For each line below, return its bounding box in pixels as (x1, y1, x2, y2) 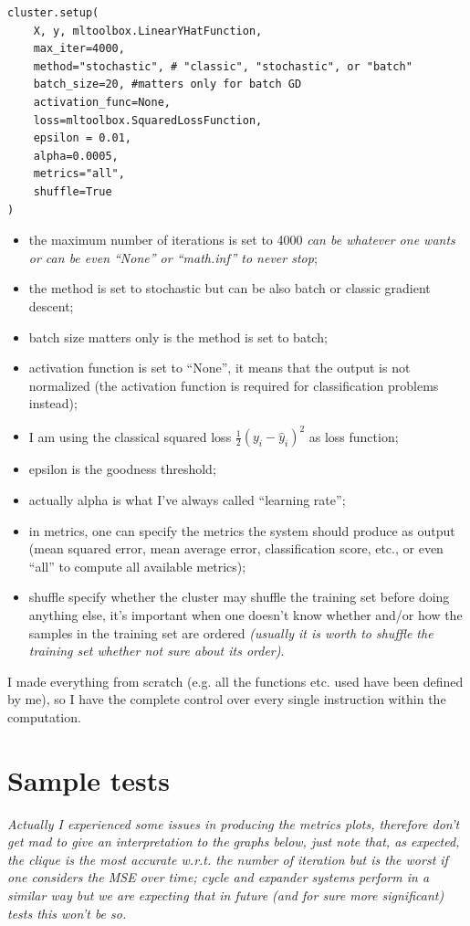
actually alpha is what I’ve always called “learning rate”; (28, 489, 346, 509)
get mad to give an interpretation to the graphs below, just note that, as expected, (7, 832, 460, 851)
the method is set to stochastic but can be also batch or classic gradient (28, 279, 431, 298)
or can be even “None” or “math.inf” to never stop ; (28, 247, 318, 267)
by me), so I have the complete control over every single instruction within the (7, 689, 446, 709)
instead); (28, 394, 78, 413)
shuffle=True (33, 184, 112, 198)
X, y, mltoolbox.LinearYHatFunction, (33, 24, 263, 37)
